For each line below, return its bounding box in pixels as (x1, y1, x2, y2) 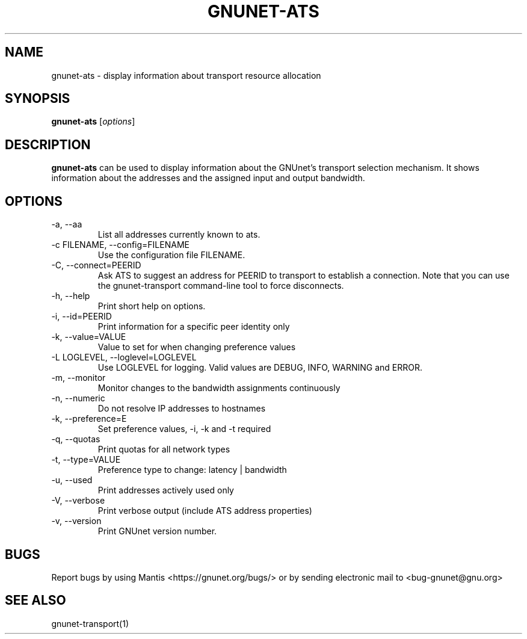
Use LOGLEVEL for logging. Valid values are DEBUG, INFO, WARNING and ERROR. (97, 362, 422, 373)
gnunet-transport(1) (51, 618, 129, 629)
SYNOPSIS (5, 91, 70, 106)
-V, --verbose (51, 495, 105, 506)
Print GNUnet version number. (97, 526, 217, 537)
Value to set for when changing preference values (97, 342, 296, 353)
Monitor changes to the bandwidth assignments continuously (97, 383, 341, 394)
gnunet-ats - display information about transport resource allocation (51, 70, 321, 81)
